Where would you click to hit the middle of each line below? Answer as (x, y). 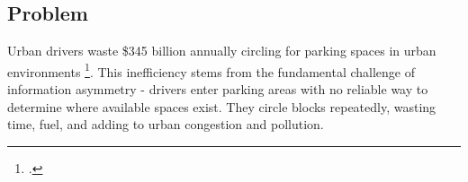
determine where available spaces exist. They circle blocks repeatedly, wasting (222, 106)
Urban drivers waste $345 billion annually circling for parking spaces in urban (222, 51)
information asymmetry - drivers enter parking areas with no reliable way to (218, 89)
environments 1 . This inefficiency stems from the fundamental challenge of (211, 70)
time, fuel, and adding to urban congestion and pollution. (166, 124)
